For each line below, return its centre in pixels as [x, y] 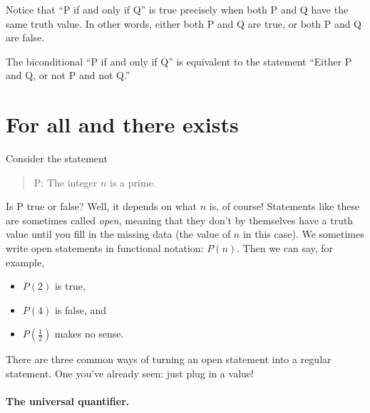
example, [25, 262]
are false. [25, 37]
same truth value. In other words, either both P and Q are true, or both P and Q [184, 23]
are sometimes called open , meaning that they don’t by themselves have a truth [180, 220]
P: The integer [66, 182]
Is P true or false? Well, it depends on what [102, 206]
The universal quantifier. [68, 401]
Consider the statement [57, 158]
